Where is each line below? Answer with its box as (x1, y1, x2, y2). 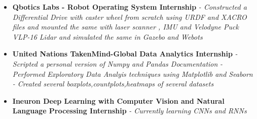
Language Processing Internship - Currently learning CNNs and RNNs (12, 105, 247, 116)
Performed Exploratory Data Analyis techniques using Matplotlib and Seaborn (12, 68, 253, 79)
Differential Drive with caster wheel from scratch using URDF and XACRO (12, 11, 247, 22)
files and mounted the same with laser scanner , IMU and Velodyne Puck (12, 21, 239, 32)
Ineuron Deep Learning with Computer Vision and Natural (12, 95, 225, 106)
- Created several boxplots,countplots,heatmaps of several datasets (12, 78, 214, 89)
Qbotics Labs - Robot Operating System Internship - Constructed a (12, 2, 247, 12)
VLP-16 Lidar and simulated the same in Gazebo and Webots (12, 31, 203, 42)
